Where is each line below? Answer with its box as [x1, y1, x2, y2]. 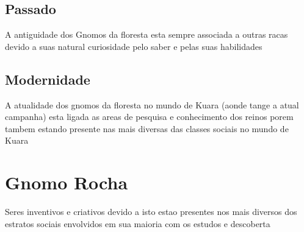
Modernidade [5, 69, 90, 88]
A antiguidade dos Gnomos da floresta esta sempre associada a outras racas [5, 28, 288, 41]
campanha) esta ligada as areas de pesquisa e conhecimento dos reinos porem [5, 110, 294, 123]
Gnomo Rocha [5, 170, 128, 195]
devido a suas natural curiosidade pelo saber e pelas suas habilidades [5, 40, 262, 52]
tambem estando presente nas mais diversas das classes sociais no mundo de [5, 122, 289, 135]
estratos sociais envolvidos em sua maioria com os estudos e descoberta [5, 217, 270, 230]
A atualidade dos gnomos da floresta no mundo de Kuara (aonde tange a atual [5, 98, 299, 111]
